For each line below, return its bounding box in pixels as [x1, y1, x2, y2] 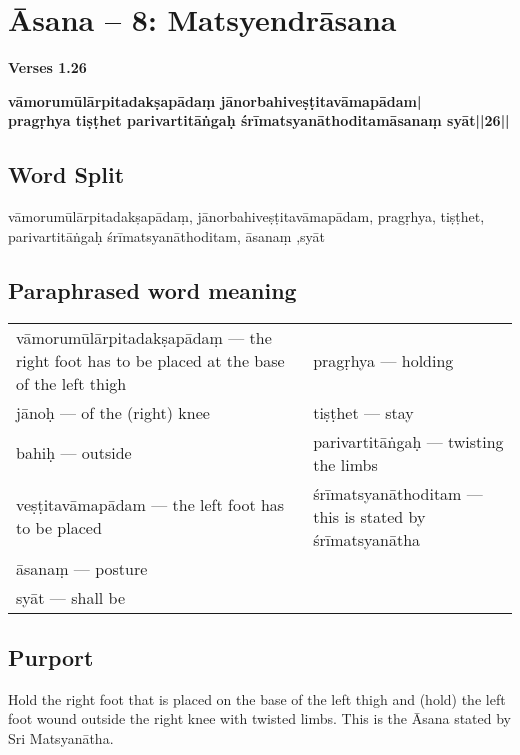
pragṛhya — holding [313, 348, 454, 372]
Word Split [8, 159, 125, 190]
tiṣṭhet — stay [313, 400, 414, 424]
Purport [8, 641, 94, 672]
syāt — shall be [16, 585, 126, 609]
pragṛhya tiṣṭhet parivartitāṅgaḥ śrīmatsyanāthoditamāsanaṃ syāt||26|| [8, 110, 510, 131]
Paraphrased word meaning [8, 274, 297, 305]
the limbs [313, 452, 378, 476]
